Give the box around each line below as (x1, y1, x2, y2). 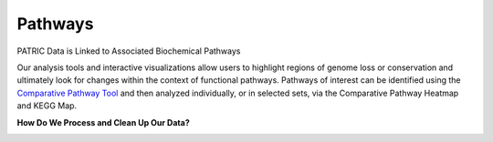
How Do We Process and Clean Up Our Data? (16, 117, 191, 127)
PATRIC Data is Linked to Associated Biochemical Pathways (16, 46, 241, 56)
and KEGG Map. (16, 100, 78, 111)
